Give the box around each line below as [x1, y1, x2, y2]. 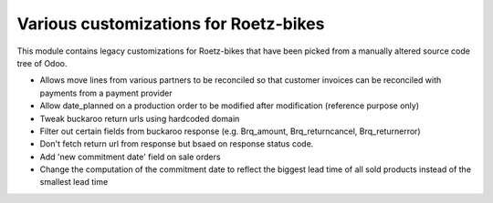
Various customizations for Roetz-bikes [16, 14, 325, 34]
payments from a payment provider [39, 87, 173, 98]
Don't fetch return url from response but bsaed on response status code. [39, 138, 314, 149]
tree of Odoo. [16, 57, 68, 68]
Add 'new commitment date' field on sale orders [39, 151, 221, 162]
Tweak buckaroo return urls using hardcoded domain [39, 113, 240, 124]
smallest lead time [39, 177, 109, 188]
